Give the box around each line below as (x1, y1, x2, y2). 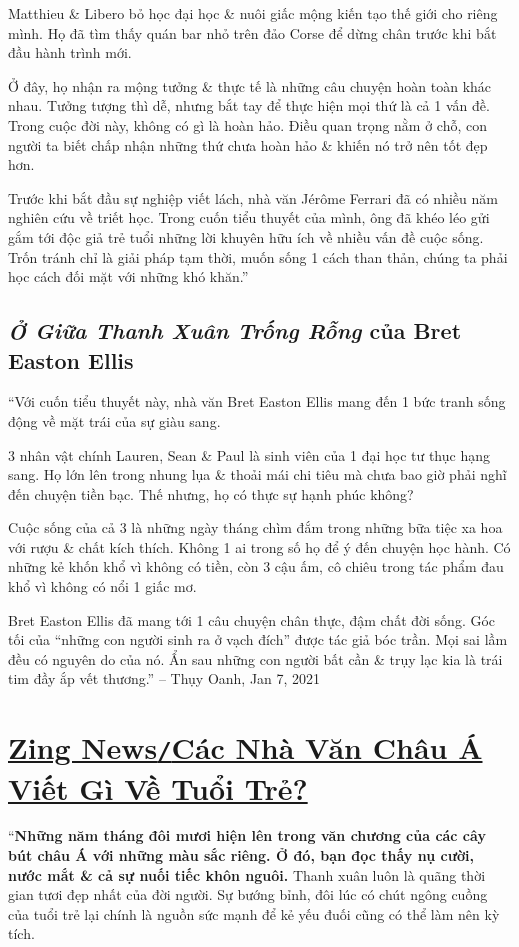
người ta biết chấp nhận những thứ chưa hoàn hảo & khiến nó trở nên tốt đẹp (8, 134, 488, 155)
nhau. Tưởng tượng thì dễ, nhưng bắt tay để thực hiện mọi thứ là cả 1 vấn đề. (8, 95, 490, 116)
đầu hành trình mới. (8, 42, 132, 63)
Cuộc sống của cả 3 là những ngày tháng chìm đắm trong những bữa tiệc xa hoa (8, 517, 503, 538)
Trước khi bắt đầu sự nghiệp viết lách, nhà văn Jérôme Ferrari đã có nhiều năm (8, 187, 498, 208)
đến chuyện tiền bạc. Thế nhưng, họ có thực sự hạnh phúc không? (8, 483, 414, 504)
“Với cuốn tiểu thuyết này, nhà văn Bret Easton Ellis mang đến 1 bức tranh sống (8, 391, 506, 412)
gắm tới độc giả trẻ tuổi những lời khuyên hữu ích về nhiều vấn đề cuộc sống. (8, 226, 484, 247)
